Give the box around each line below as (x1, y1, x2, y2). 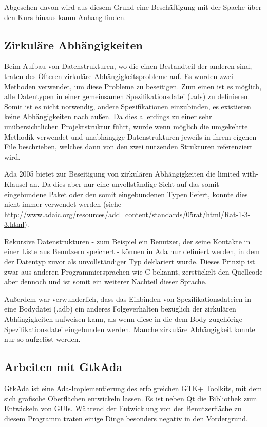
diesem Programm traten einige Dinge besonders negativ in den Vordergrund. (4, 413, 248, 423)
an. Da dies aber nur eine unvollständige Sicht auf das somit (29, 178, 219, 189)
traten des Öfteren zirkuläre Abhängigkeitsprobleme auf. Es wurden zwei (4, 70, 233, 81)
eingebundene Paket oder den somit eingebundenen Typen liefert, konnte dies (4, 188, 248, 199)
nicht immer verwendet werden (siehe (4, 199, 122, 209)
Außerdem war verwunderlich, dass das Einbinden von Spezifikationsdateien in (4, 293, 251, 304)
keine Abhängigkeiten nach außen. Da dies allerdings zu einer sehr (4, 111, 212, 122)
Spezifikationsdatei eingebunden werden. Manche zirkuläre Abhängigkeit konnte (4, 323, 255, 334)
